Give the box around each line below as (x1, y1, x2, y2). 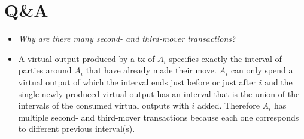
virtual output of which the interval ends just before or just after (18, 75, 256, 88)
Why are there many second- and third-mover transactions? (18, 32, 236, 45)
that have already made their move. (86, 64, 217, 76)
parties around (18, 64, 72, 76)
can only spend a (230, 64, 293, 76)
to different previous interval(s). (18, 122, 135, 135)
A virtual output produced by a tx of (18, 52, 155, 64)
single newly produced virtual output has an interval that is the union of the (18, 87, 300, 100)
